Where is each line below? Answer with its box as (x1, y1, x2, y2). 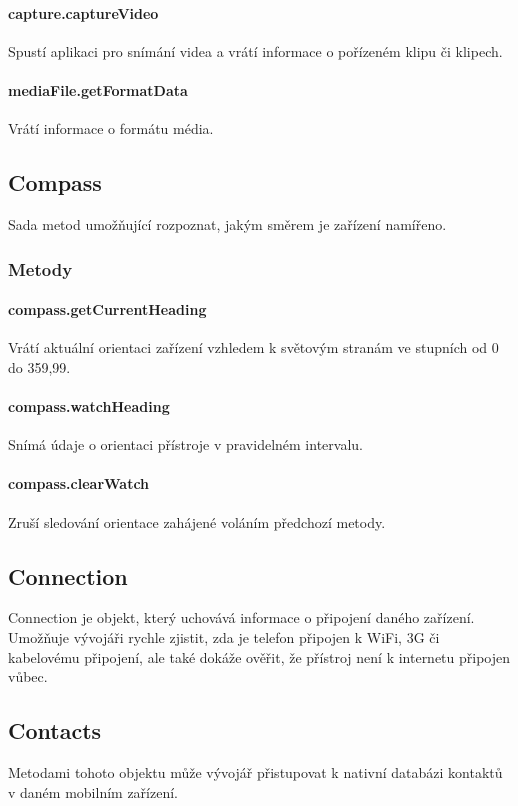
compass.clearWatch (8, 473, 150, 494)
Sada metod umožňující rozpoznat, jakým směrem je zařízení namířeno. (8, 213, 447, 234)
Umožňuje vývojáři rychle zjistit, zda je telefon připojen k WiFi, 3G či (8, 626, 440, 647)
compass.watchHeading (8, 396, 170, 416)
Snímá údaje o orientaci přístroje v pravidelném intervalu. (8, 434, 363, 455)
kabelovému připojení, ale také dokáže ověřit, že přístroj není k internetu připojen (8, 646, 511, 667)
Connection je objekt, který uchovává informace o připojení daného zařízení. (8, 607, 475, 628)
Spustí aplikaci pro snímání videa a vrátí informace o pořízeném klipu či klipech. (8, 40, 503, 61)
